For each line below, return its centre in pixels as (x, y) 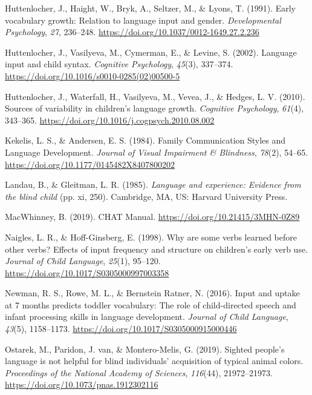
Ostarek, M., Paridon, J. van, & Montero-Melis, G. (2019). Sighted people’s (145, 349)
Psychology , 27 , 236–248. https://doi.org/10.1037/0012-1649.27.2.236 (132, 32)
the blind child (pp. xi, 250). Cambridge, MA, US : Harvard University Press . (146, 196)
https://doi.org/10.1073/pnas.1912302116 (82, 384)
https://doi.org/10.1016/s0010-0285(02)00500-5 (93, 75)
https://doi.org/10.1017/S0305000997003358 (87, 272)
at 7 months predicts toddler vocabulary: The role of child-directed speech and (151, 304)
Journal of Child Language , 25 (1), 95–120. (83, 261)
